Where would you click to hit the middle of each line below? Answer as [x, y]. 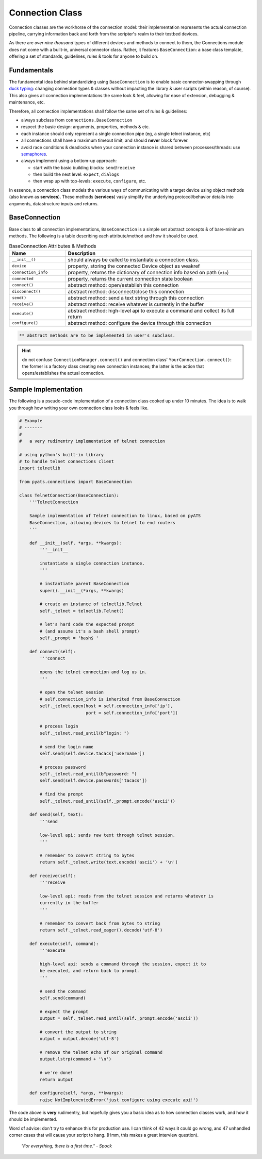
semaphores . [34, 154]
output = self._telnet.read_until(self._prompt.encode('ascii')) [119, 1018]
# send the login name [67, 747]
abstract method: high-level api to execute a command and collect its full [151, 311]
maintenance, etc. [27, 102]
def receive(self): [53, 876]
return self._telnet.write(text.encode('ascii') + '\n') [109, 862]
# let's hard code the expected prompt [87, 624]
